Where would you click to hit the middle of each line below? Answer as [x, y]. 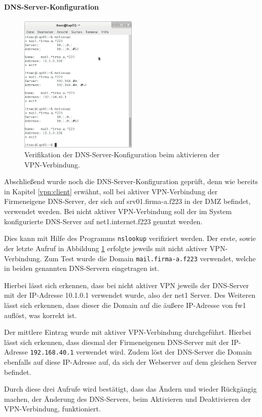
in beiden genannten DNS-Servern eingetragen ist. [82, 268]
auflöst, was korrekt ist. [41, 315]
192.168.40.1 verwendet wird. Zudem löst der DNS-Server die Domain [141, 352]
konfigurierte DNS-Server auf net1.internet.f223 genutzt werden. [103, 221]
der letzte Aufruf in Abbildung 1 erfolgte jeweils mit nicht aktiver [106, 248]
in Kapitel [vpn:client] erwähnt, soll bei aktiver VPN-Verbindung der [111, 191]
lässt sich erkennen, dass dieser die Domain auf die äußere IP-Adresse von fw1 [125, 305]
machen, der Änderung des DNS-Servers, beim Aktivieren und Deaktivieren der [128, 398]
